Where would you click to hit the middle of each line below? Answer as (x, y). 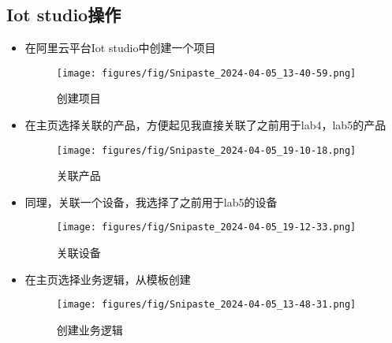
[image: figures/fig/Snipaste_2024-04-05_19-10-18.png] (206, 150)
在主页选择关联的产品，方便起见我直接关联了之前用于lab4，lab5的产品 (205, 125)
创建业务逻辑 (90, 329)
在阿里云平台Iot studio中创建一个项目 (120, 48)
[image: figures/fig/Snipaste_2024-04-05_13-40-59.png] (206, 73)
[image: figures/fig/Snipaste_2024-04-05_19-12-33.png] (206, 227)
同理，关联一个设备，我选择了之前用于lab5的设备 (151, 201)
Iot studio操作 (64, 15)
